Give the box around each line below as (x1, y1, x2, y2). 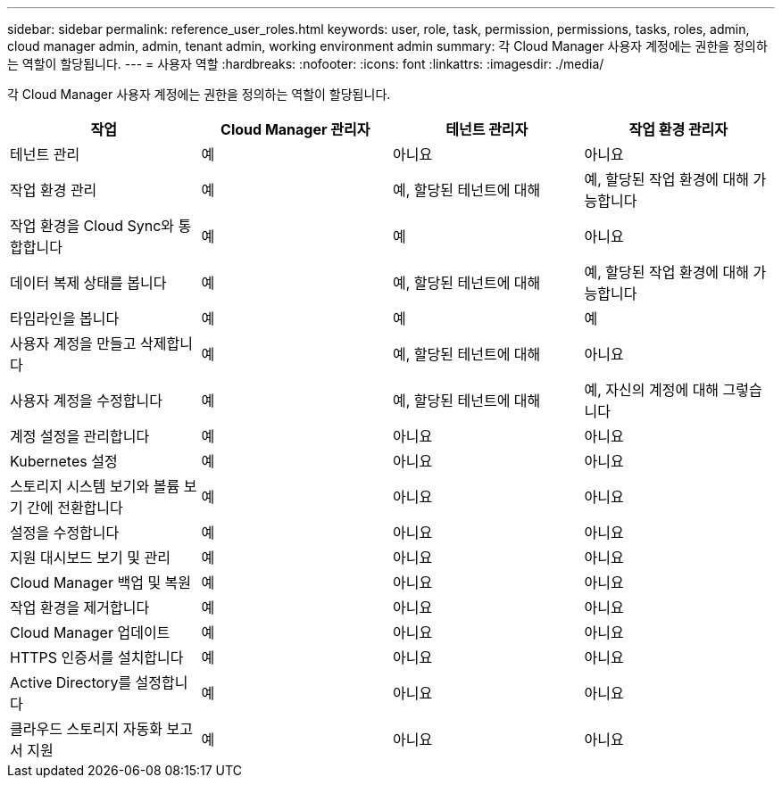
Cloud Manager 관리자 (220, 120, 370, 138)
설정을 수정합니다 (10, 524, 120, 541)
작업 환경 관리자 (628, 120, 728, 138)
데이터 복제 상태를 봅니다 (10, 274, 167, 292)
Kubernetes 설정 (10, 452, 118, 470)
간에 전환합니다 (27, 499, 123, 516)
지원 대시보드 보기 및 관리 (10, 549, 171, 566)
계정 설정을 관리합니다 (10, 427, 150, 445)
